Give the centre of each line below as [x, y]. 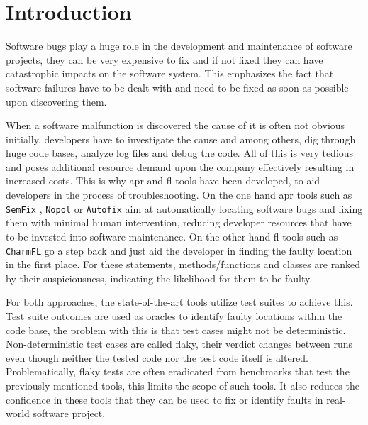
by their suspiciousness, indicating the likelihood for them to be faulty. [159, 278]
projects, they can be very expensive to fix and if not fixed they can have [165, 59]
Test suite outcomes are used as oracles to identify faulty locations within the [174, 315]
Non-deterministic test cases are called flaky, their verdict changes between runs [179, 344]
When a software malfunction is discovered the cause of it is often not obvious [175, 125]
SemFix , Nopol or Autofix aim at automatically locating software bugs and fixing [184, 208]
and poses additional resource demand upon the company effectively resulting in [180, 166]
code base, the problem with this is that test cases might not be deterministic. [176, 330]
